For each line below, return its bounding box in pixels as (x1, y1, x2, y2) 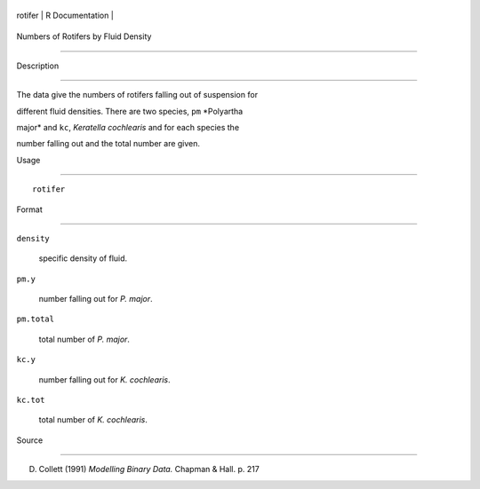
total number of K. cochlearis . (38, 414, 148, 425)
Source (16, 435, 44, 446)
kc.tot (16, 395, 45, 406)
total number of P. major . (38, 334, 131, 344)
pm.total (16, 314, 55, 324)
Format (16, 204, 44, 215)
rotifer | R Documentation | (16, 10, 115, 20)
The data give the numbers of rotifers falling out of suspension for (16, 90, 258, 100)
